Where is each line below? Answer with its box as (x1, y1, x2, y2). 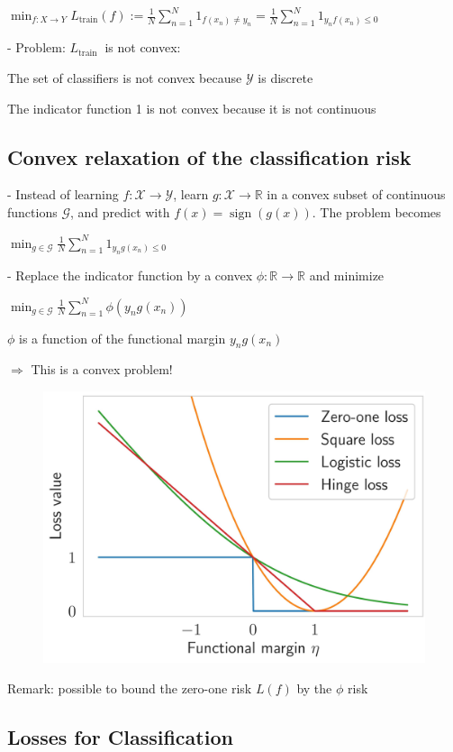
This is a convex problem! (31, 360, 173, 379)
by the (296, 679, 332, 697)
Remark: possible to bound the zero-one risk (7, 679, 252, 697)
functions (7, 202, 58, 221)
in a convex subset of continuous (267, 185, 446, 204)
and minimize (309, 265, 385, 284)
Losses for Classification (7, 722, 233, 750)
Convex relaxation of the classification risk (7, 142, 412, 170)
